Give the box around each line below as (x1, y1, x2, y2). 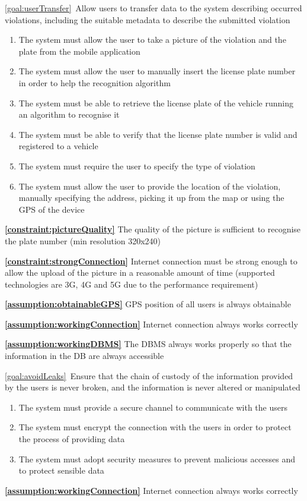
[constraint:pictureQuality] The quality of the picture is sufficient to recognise (5, 223, 301, 235)
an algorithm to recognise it (18, 108, 120, 121)
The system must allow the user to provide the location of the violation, (18, 179, 281, 192)
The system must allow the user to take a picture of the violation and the (18, 33, 286, 46)
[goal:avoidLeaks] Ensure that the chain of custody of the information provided (5, 369, 293, 382)
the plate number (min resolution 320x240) (5, 234, 161, 247)
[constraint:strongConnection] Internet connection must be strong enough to (5, 254, 298, 267)
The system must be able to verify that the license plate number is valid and (18, 128, 298, 140)
